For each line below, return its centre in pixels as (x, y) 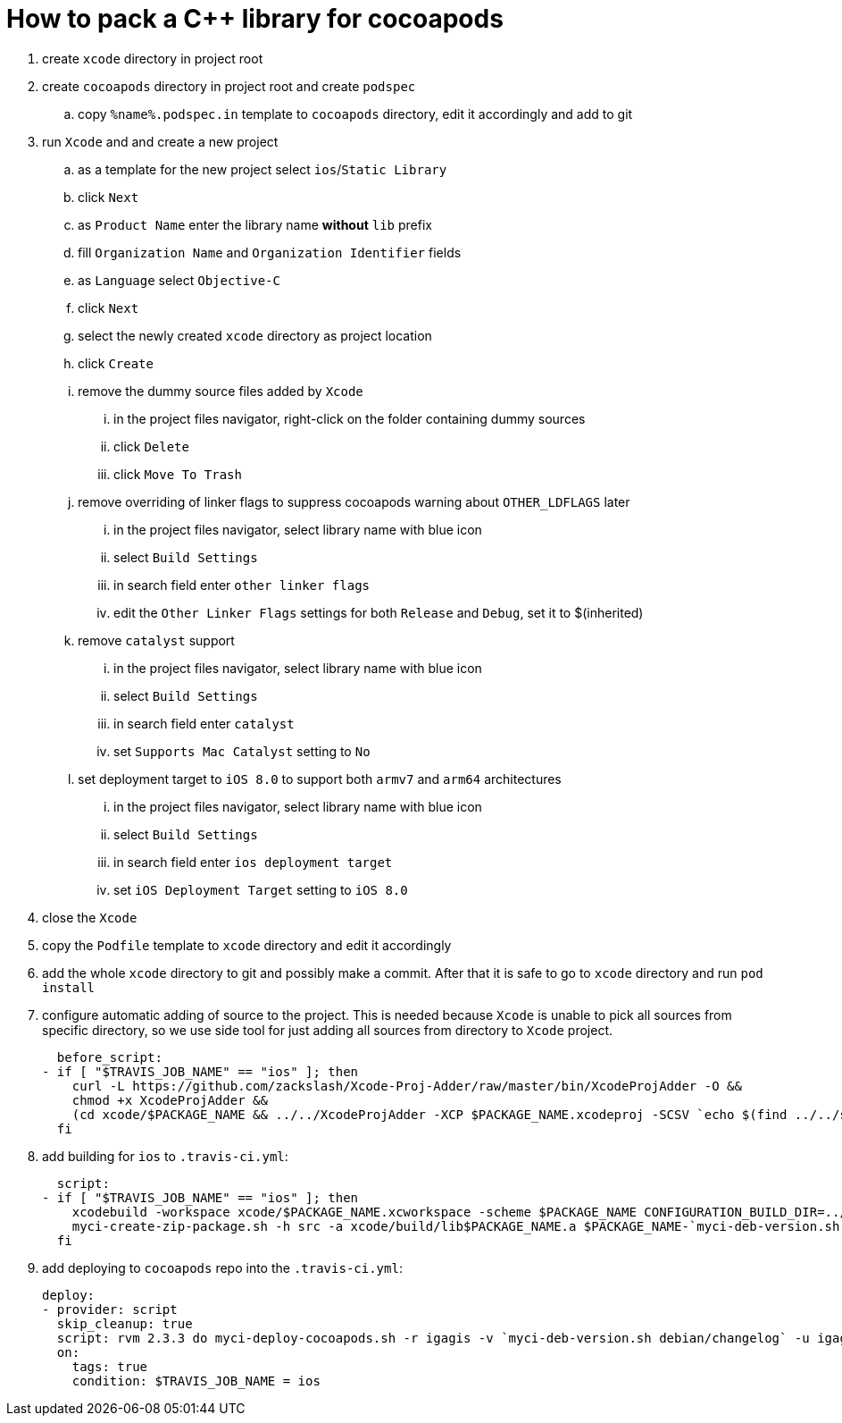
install (69, 987)
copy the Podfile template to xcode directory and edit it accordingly (247, 945)
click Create (116, 363)
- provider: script (110, 1309)
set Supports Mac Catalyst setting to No (242, 751)
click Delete (151, 446)
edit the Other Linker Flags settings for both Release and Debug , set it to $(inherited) (379, 612)
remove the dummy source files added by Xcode (221, 391)
